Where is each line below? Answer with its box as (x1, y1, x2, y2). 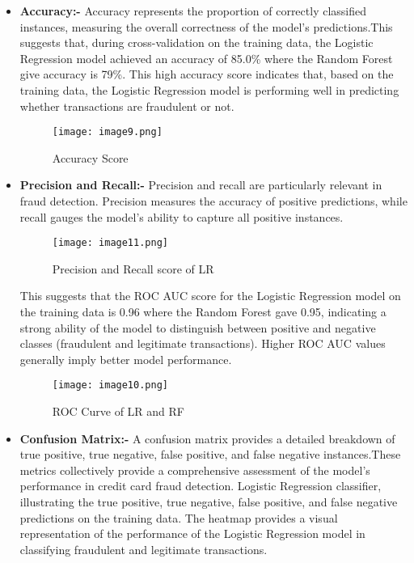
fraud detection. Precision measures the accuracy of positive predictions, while (19, 193, 408, 209)
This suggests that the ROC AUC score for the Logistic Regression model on (19, 287, 401, 304)
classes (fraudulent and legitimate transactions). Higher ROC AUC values (19, 335, 386, 352)
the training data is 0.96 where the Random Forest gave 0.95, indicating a (19, 303, 387, 320)
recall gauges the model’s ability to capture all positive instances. (19, 208, 344, 225)
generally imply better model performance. (19, 350, 232, 367)
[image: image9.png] (52, 126, 163, 138)
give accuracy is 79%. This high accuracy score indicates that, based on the (19, 66, 394, 83)
